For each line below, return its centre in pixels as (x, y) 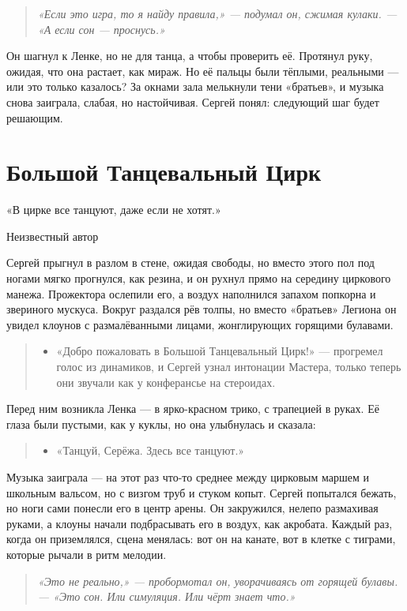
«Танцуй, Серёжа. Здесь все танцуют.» (151, 450)
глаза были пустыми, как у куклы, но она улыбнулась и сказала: (161, 424)
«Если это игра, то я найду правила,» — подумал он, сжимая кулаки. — (217, 13)
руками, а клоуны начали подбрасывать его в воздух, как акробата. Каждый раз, (200, 523)
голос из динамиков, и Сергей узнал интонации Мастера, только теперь (229, 367)
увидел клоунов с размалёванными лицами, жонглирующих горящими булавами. (200, 324)
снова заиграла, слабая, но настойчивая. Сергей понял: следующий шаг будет (193, 101)
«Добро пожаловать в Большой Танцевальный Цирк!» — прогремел (220, 351)
